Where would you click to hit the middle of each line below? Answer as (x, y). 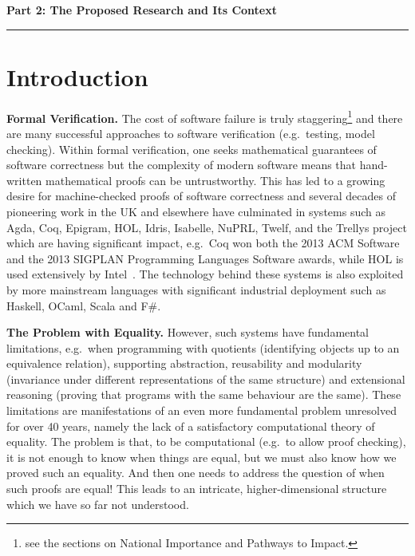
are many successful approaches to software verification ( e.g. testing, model (191, 133)
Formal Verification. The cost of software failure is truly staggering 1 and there (205, 116)
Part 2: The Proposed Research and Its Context (142, 10)
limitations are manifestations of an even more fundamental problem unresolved (202, 410)
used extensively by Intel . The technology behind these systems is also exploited (205, 274)
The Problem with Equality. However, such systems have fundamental (188, 332)
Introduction (77, 76)
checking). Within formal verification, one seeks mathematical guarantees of (192, 149)
